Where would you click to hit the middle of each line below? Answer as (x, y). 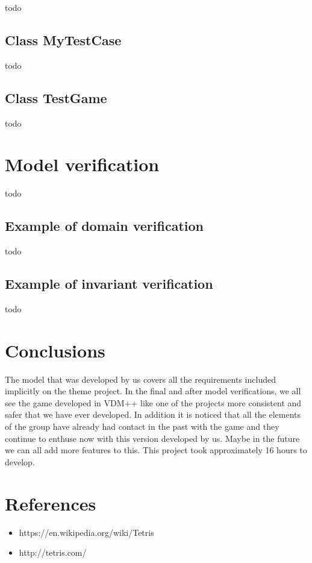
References (51, 503)
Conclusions (55, 350)
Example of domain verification (104, 226)
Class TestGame (56, 97)
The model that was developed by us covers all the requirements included (140, 379)
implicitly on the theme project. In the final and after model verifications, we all (153, 391)
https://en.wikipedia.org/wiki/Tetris (86, 532)
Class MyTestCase (63, 39)
